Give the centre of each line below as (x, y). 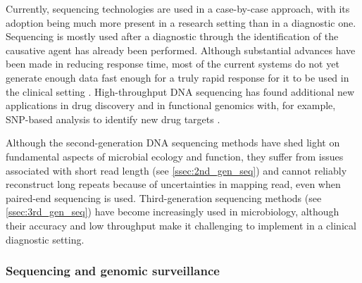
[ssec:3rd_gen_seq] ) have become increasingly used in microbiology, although (173, 212)
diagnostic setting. (45, 239)
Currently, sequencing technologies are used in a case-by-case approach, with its (178, 8)
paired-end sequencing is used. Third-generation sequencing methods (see (164, 197)
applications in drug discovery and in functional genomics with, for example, (171, 105)
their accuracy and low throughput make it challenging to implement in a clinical (181, 225)
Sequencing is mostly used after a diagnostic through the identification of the (172, 36)
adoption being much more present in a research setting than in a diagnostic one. (181, 22)
